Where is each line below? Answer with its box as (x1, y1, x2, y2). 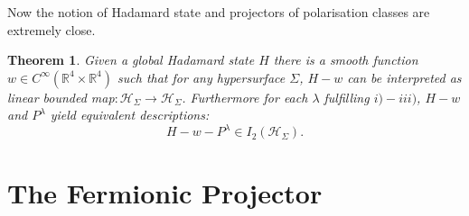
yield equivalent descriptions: (50, 105, 210, 124)
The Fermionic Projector (7, 174, 323, 211)
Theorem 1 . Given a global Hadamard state (7, 50, 255, 69)
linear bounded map (7, 87, 115, 106)
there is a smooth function (273, 50, 418, 69)
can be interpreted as (347, 67, 462, 86)
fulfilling (324, 87, 370, 106)
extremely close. (7, 20, 96, 39)
